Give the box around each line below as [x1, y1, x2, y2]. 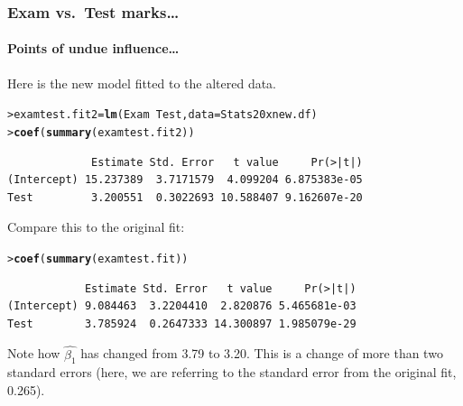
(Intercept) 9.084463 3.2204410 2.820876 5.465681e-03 [7, 300, 357, 313]
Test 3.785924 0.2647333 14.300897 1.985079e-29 [7, 317, 357, 330]
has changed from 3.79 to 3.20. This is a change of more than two [80, 344, 443, 363]
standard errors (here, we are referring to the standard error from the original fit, [7, 363, 457, 382]
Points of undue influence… [7, 39, 180, 58]
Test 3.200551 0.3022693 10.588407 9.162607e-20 [7, 190, 363, 204]
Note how [7, 344, 60, 363]
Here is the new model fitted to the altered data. [7, 73, 277, 92]
